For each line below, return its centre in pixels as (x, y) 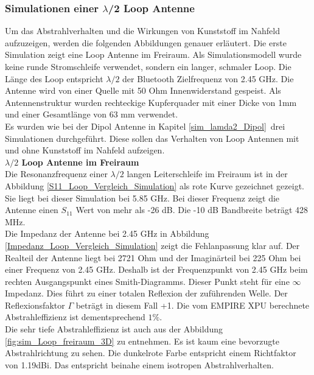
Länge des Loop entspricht (54, 78)
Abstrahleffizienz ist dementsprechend (75, 317)
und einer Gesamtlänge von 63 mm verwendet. (92, 114)
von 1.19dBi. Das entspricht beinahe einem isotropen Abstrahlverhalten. (139, 364)
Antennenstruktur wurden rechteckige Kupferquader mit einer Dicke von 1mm (151, 102)
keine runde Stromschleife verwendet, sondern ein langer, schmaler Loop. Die (148, 66)
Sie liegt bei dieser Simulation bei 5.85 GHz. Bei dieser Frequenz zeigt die (142, 198)
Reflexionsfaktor (35, 305)
